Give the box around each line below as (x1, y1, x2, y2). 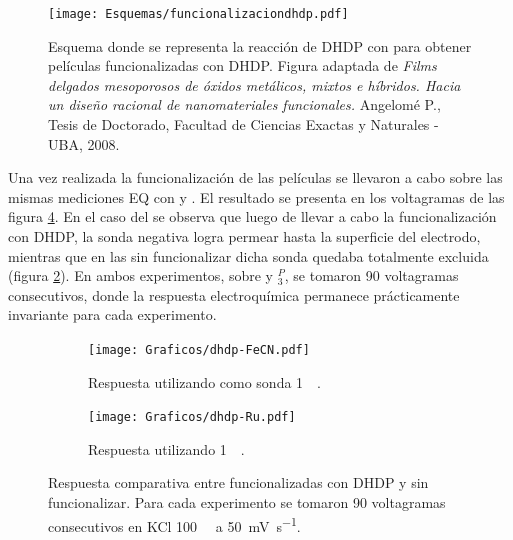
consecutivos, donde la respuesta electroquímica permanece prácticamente (8, 284, 460, 305)
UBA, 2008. (48, 133, 120, 154)
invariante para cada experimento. (8, 304, 217, 325)
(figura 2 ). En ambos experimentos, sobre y (8, 265, 273, 286)
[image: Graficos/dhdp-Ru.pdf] (88, 410, 296, 425)
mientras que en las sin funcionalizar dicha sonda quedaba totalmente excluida (8, 245, 489, 266)
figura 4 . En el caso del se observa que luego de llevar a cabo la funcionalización (8, 206, 497, 227)
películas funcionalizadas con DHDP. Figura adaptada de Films (48, 55, 437, 76)
